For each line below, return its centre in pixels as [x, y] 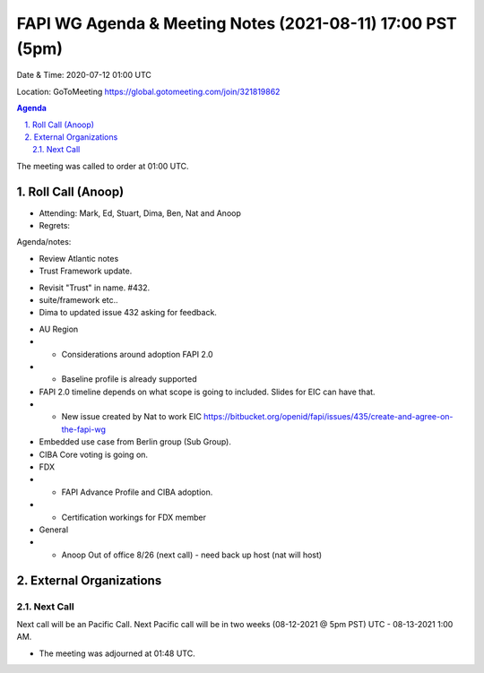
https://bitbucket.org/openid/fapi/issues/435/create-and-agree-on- [328, 417]
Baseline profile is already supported [129, 379]
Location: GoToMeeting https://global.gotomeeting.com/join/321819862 [148, 91]
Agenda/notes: [44, 242]
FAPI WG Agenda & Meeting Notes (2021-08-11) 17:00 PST [237, 23]
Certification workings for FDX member [134, 517]
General [54, 530]
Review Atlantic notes [79, 258]
